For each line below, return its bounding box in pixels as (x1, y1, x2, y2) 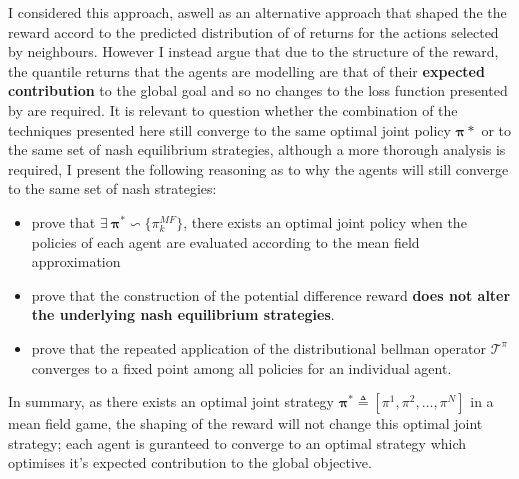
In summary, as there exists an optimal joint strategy (8, 391, 334, 412)
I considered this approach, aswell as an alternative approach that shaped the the (8, 2, 507, 22)
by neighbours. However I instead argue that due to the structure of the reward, (8, 41, 499, 62)
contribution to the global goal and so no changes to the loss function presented (8, 80, 508, 101)
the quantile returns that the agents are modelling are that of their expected (8, 60, 485, 81)
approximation (31, 251, 121, 272)
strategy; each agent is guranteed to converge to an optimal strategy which (8, 432, 467, 453)
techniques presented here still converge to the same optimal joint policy (8, 119, 451, 140)
